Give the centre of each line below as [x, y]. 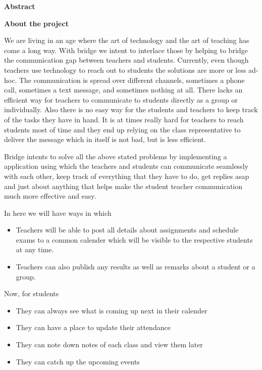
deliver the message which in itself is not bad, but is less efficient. [105, 139]
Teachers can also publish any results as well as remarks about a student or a [136, 267]
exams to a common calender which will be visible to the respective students [134, 239]
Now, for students [32, 293]
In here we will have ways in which [58, 213]
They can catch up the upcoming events [78, 361]
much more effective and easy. [50, 196]
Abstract [20, 6]
